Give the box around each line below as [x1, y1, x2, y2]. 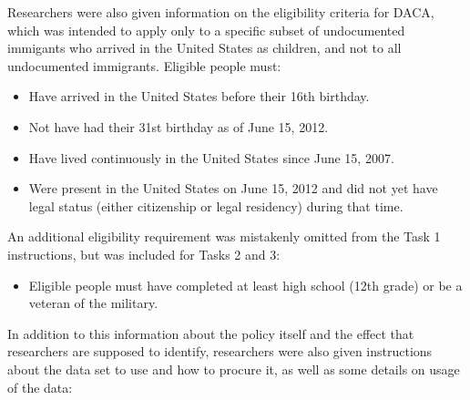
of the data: [7, 377, 73, 396]
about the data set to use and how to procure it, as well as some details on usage [7, 359, 460, 378]
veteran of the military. [28, 293, 158, 313]
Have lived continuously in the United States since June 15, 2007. [28, 148, 394, 167]
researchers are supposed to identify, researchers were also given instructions [7, 342, 433, 361]
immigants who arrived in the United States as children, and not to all [7, 38, 402, 57]
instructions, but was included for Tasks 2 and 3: [7, 244, 281, 263]
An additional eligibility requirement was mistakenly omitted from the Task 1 [7, 227, 441, 246]
